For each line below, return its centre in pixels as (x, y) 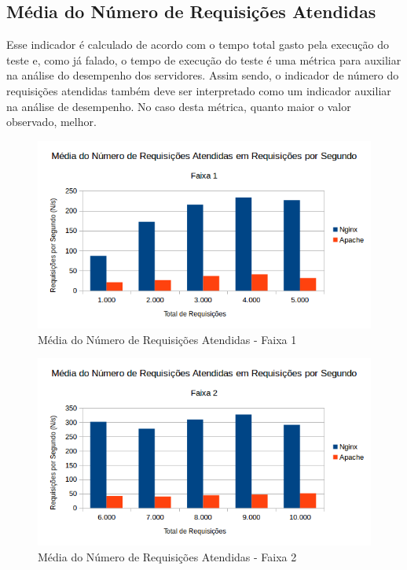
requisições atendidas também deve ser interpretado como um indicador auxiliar (199, 90)
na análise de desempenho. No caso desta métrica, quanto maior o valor (179, 106)
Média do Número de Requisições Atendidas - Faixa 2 (167, 557)
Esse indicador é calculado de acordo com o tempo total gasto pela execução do (198, 44)
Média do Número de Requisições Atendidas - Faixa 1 (167, 339)
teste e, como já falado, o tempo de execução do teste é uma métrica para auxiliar (204, 59)
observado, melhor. (51, 122)
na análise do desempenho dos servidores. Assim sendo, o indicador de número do (203, 75)
